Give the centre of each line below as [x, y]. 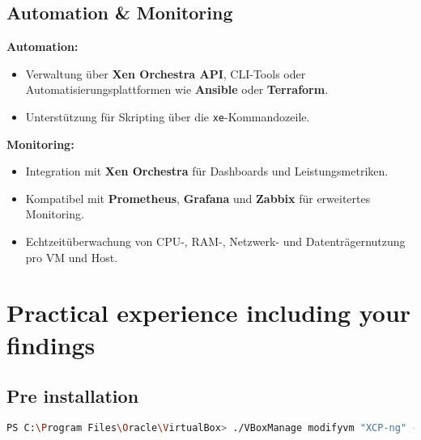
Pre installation [73, 396]
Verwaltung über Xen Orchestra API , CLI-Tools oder [166, 73]
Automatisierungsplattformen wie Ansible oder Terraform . [177, 89]
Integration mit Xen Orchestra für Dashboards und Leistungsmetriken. [207, 171]
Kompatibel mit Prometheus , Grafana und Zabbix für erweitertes [198, 198]
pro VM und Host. [72, 257]
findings [51, 344]
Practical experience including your [209, 313]
